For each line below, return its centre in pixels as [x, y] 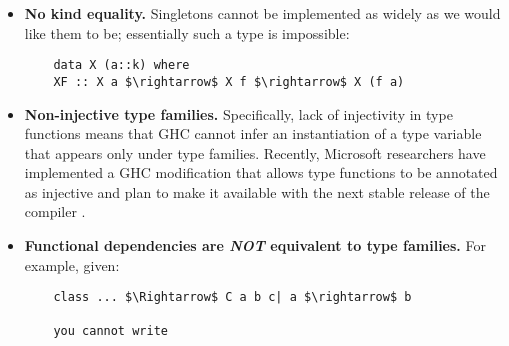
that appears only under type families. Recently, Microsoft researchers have [255, 152]
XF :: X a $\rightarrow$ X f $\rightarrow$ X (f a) [229, 81]
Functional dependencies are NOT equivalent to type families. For [255, 245]
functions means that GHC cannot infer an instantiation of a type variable [253, 133]
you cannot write [110, 330]
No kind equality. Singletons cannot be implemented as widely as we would [262, 13]
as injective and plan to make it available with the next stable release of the [257, 191]
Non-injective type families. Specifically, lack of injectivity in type [238, 113]
